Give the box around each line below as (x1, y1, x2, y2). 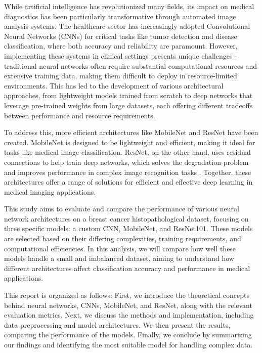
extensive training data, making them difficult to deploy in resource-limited (4, 70, 237, 81)
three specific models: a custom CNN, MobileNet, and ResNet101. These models (4, 223, 253, 234)
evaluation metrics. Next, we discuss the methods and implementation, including (4, 310, 254, 320)
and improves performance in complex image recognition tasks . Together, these (4, 166, 251, 177)
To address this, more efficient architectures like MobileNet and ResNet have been (4, 127, 258, 138)
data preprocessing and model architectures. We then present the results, (4, 319, 231, 330)
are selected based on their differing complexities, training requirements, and (4, 233, 241, 244)
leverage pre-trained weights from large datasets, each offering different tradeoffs (4, 100, 253, 110)
